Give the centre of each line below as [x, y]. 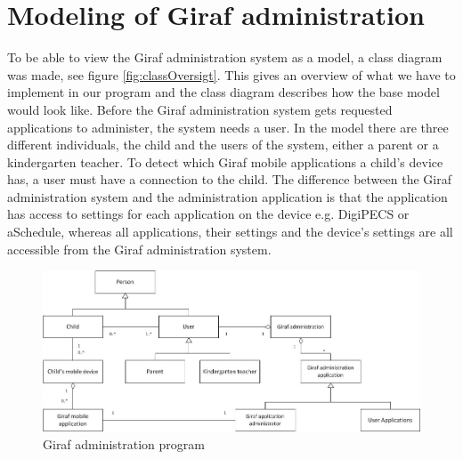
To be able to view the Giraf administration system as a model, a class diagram [225, 57]
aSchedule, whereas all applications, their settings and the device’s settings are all [230, 232]
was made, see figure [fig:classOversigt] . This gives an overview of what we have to [231, 74]
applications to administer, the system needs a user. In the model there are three [228, 127]
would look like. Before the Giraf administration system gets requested [200, 109]
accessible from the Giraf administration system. [139, 249]
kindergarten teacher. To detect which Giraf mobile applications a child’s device [225, 161]
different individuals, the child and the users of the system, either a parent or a [223, 145]
